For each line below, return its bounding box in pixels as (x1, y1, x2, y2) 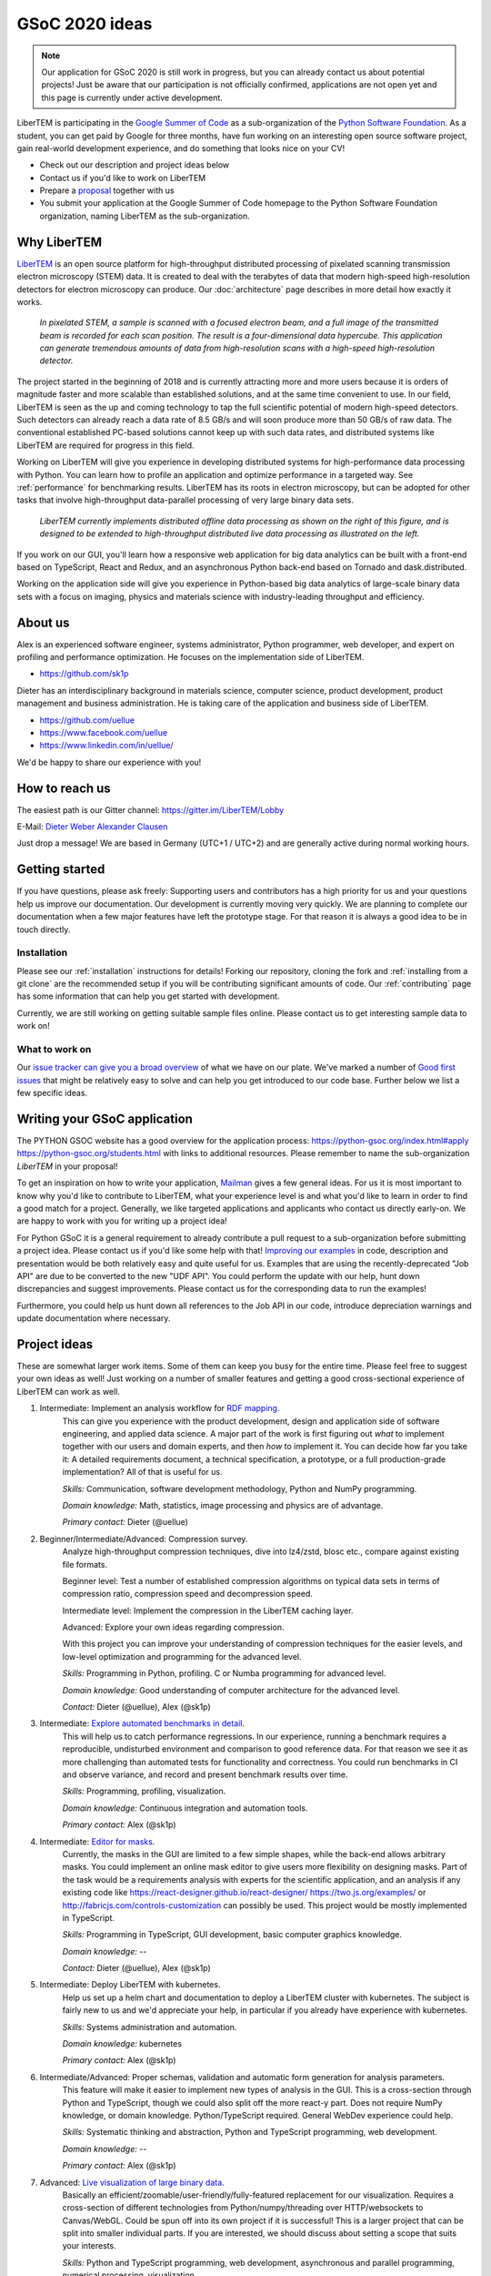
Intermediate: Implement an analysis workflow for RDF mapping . (39, 1403, 280, 1414)
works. (16, 296, 43, 307)
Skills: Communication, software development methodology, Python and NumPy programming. (62, 1483, 417, 1494)
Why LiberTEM (16, 234, 103, 249)
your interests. (62, 2240, 117, 2251)
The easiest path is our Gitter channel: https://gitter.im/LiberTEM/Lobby (16, 804, 285, 815)
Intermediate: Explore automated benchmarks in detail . (39, 1718, 245, 1729)
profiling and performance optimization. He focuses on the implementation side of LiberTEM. (16, 652, 365, 663)
